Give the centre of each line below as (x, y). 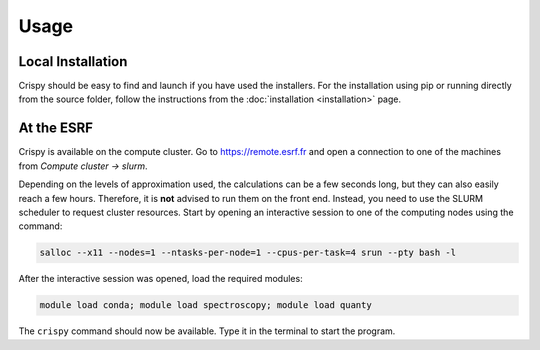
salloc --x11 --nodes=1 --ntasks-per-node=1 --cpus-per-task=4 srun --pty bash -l (248, 253)
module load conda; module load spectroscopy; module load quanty (205, 305)
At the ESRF (56, 128)
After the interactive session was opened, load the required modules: (161, 279)
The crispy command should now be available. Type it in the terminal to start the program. (207, 331)
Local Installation (73, 61)
